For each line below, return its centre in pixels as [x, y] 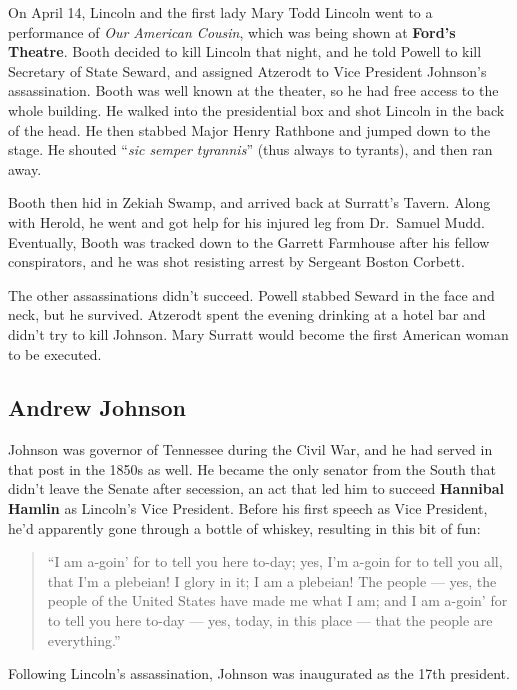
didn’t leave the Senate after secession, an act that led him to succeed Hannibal [256, 488]
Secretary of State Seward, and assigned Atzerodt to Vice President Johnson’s [247, 70]
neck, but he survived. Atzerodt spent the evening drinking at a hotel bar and [247, 314]
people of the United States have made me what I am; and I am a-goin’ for [277, 600]
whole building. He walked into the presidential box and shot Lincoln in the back [256, 109]
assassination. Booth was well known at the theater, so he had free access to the [253, 90]
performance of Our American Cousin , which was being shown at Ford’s [232, 31]
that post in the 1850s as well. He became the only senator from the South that [252, 468]
